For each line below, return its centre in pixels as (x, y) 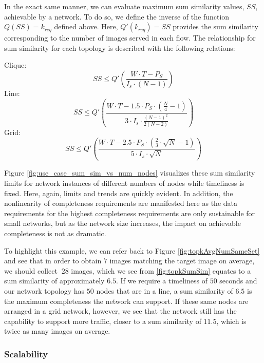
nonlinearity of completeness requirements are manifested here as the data (121, 203)
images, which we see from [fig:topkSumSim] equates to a (161, 270)
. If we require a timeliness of (162, 281)
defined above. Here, (86, 26)
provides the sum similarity (215, 26)
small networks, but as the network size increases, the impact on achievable (122, 223)
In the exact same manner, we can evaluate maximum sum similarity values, (124, 6)
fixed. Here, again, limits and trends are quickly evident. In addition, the (119, 193)
